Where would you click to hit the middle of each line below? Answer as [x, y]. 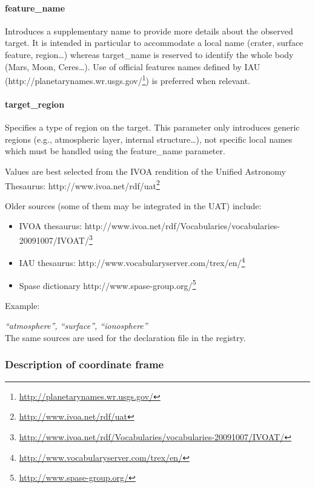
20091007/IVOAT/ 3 [56, 239]
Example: [22, 305]
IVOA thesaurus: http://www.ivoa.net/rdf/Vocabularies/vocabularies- [150, 226]
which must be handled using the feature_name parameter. [115, 151]
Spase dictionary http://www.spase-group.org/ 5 [108, 284]
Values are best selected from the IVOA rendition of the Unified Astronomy [146, 171]
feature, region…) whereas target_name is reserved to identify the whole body [149, 54]
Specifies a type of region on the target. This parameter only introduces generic [152, 127]
